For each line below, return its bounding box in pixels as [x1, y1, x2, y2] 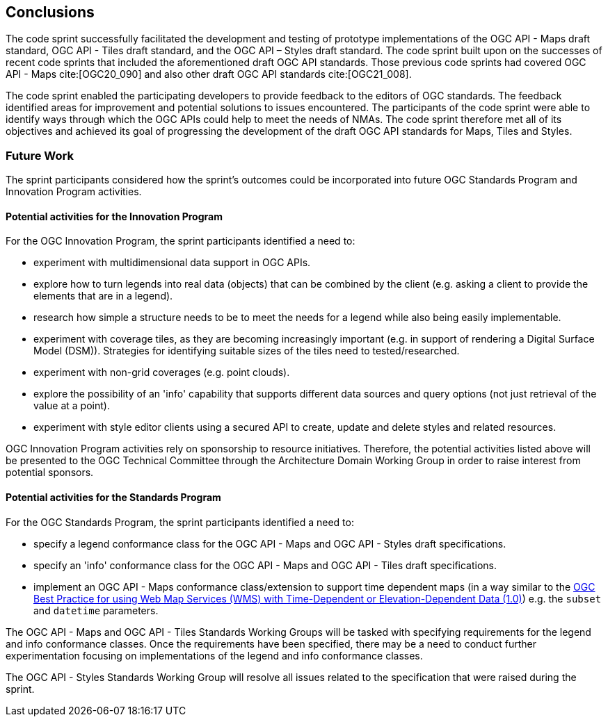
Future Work [6, 148, 74, 163]
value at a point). [33, 400, 110, 412]
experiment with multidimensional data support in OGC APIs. [33, 256, 311, 269]
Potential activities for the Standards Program [6, 491, 221, 503]
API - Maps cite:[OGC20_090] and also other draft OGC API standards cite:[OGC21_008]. [6, 68, 412, 81]
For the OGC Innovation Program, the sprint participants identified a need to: [6, 235, 355, 247]
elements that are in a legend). [33, 290, 173, 302]
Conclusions [6, 3, 95, 21]
